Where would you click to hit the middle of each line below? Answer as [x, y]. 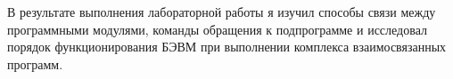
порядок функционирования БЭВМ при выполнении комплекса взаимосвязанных [227, 47]
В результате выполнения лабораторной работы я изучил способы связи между [222, 12]
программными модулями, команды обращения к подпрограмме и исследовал [217, 29]
